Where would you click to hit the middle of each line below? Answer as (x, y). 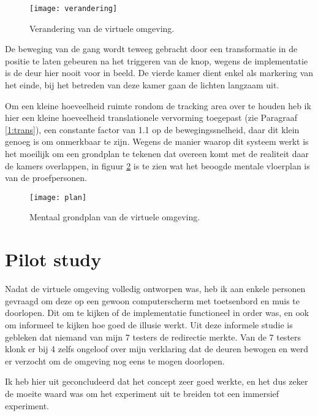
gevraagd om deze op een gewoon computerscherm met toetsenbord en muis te (152, 300)
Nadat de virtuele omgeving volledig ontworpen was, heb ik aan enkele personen (155, 289)
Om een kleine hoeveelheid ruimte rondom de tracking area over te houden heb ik (158, 105)
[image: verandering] (74, 9)
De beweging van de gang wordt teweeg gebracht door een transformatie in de (151, 49)
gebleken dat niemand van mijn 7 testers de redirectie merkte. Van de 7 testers (153, 337)
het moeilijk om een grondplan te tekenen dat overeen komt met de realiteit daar (157, 153)
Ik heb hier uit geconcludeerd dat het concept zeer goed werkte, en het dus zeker (157, 381)
